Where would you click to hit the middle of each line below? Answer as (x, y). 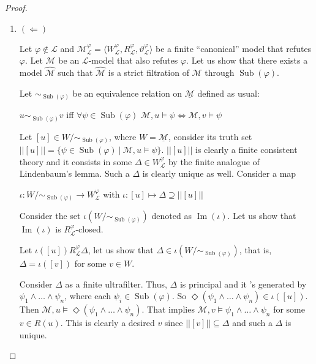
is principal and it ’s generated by (243, 284)
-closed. (89, 229)
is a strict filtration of (149, 72)
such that (75, 72)
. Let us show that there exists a (247, 60)
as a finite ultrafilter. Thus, (116, 284)
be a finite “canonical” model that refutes (234, 48)
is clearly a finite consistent (246, 150)
